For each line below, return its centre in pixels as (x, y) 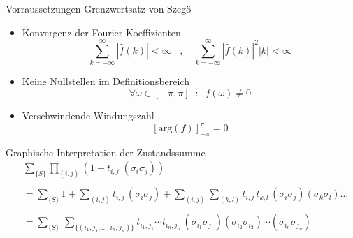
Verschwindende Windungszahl (88, 115)
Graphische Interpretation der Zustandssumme (106, 152)
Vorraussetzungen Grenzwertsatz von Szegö (99, 8)
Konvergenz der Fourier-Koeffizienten (101, 32)
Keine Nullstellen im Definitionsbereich (106, 81)
